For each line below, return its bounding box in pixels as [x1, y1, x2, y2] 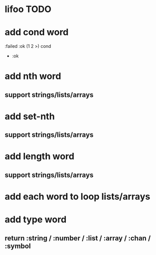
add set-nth [5, 111, 55, 122]
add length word [5, 151, 74, 162]
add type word [5, 214, 66, 225]
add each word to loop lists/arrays [5, 191, 150, 202]
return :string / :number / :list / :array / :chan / [5, 234, 151, 242]
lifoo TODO [5, 4, 51, 15]
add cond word [5, 27, 69, 38]
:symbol [5, 241, 31, 250]
